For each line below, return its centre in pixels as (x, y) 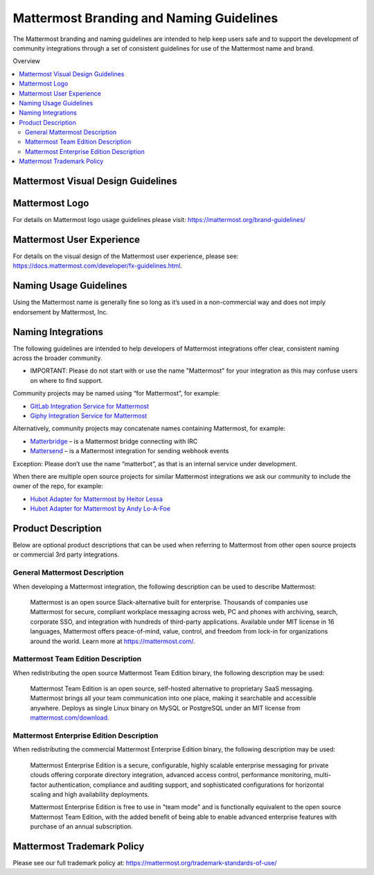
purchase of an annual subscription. (81, 826)
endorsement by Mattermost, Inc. (61, 312)
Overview (27, 61)
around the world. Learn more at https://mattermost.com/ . (113, 641)
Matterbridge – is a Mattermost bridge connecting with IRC (114, 441)
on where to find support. (66, 380)
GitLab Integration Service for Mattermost (89, 406)
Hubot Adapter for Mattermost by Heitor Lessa (96, 499)
